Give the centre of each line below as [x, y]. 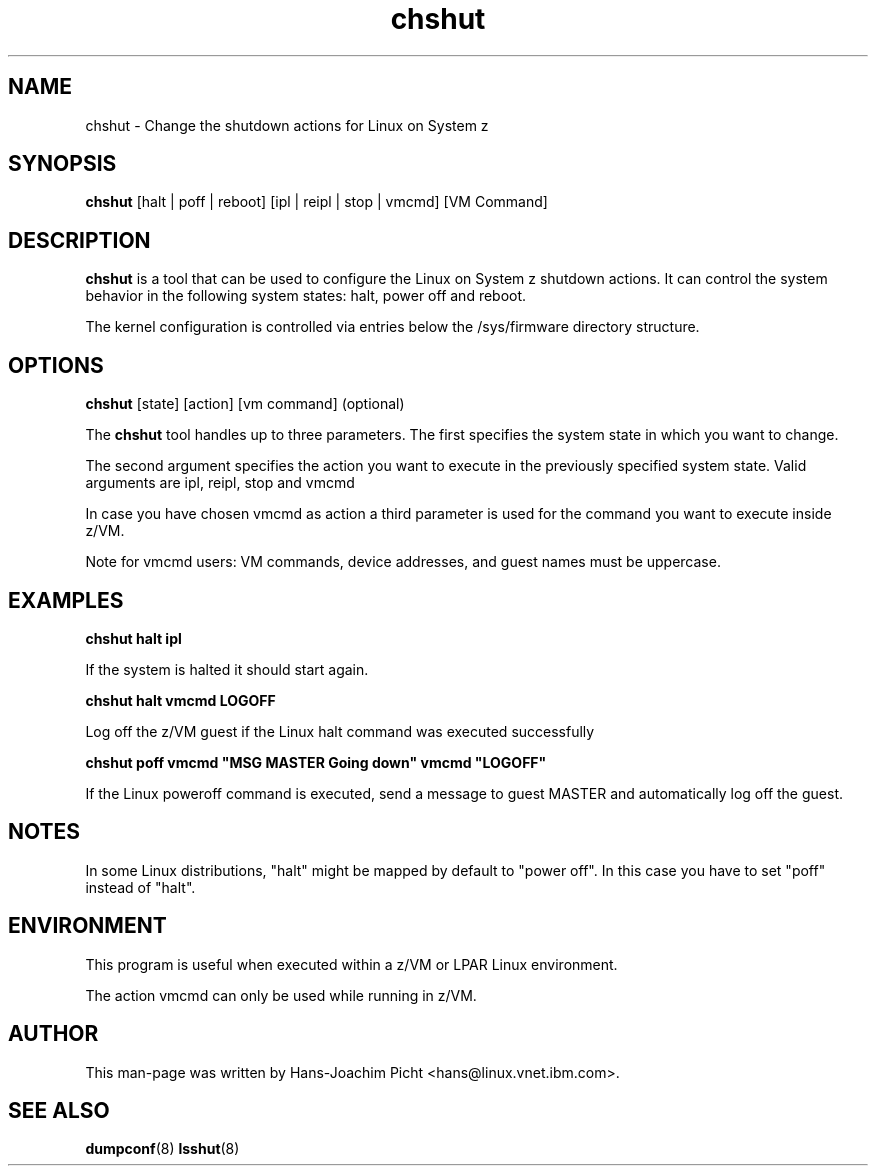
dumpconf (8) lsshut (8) [162, 1149]
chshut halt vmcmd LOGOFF [180, 700]
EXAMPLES [66, 600]
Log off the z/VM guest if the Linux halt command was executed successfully [340, 731]
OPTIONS [56, 365]
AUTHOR [53, 1034]
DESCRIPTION [79, 240]
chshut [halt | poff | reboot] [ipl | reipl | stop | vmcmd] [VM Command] [316, 202]
